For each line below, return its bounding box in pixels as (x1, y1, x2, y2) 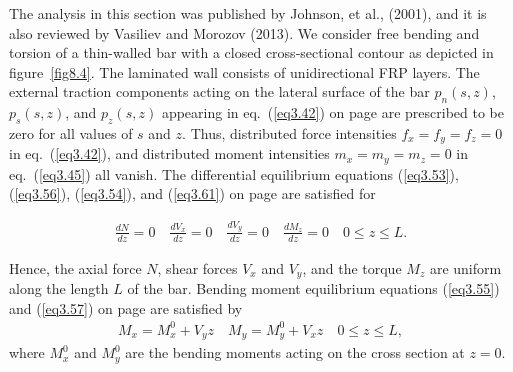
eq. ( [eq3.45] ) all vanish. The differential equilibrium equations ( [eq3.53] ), (9, 163, 459, 184)
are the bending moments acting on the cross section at (125, 342, 465, 363)
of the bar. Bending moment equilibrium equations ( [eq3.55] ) (127, 278, 500, 299)
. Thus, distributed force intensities (182, 122, 397, 143)
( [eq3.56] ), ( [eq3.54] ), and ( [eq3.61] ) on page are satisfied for (9, 183, 376, 204)
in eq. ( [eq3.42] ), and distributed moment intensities (9, 143, 330, 164)
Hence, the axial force (9, 257, 142, 278)
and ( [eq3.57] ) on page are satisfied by (9, 297, 243, 318)
